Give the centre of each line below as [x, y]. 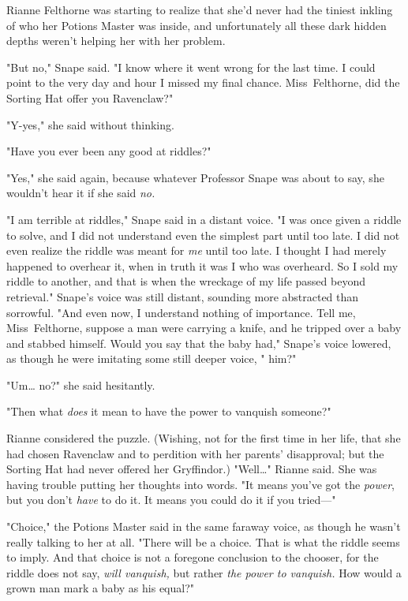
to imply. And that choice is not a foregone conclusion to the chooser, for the [193, 557]
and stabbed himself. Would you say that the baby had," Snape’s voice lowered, [199, 343]
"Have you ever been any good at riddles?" [109, 151]
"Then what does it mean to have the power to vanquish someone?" [169, 411]
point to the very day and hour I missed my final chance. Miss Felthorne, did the [203, 82]
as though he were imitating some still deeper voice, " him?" [152, 358]
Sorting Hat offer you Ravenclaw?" [90, 97]
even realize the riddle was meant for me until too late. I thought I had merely [197, 250]
